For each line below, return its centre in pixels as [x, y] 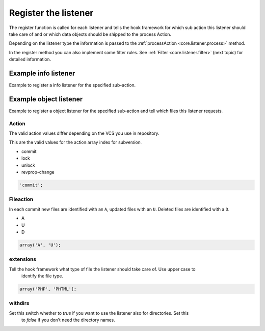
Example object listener [46, 99]
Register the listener [51, 13]
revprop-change [38, 172]
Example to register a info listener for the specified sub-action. [72, 85]
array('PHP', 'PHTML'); [48, 289]
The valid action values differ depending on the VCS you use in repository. [84, 133]
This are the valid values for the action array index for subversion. [76, 142]
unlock [28, 165]
